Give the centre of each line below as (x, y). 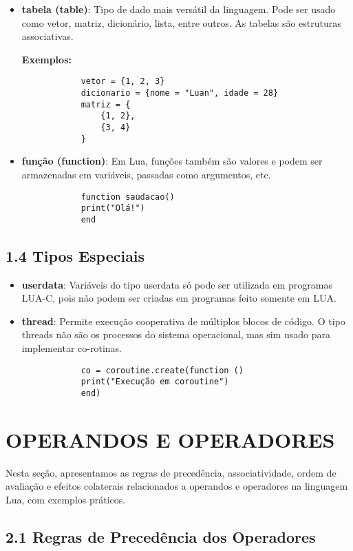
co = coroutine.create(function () (162, 370)
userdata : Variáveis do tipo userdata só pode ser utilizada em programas (177, 284)
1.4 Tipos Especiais (75, 255)
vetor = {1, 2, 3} (123, 82)
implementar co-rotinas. (72, 348)
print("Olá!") (113, 208)
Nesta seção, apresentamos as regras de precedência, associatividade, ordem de (171, 472)
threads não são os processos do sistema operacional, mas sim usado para (176, 334)
